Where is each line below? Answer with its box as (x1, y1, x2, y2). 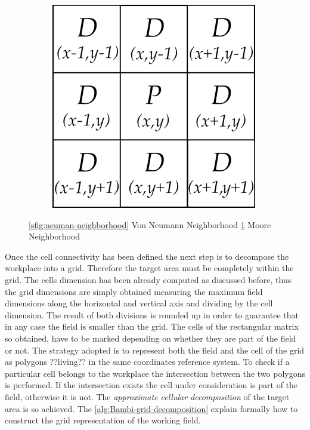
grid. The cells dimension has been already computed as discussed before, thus (5, 273, 292, 285)
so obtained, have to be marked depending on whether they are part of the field (5, 331, 296, 344)
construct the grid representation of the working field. (5, 414, 201, 426)
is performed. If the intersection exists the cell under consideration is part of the (5, 379, 298, 391)
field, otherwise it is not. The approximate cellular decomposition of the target (5, 390, 290, 403)
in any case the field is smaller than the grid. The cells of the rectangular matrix (5, 320, 299, 333)
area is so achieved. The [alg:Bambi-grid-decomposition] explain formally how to (5, 402, 298, 414)
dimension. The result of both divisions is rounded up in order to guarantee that (5, 308, 299, 321)
